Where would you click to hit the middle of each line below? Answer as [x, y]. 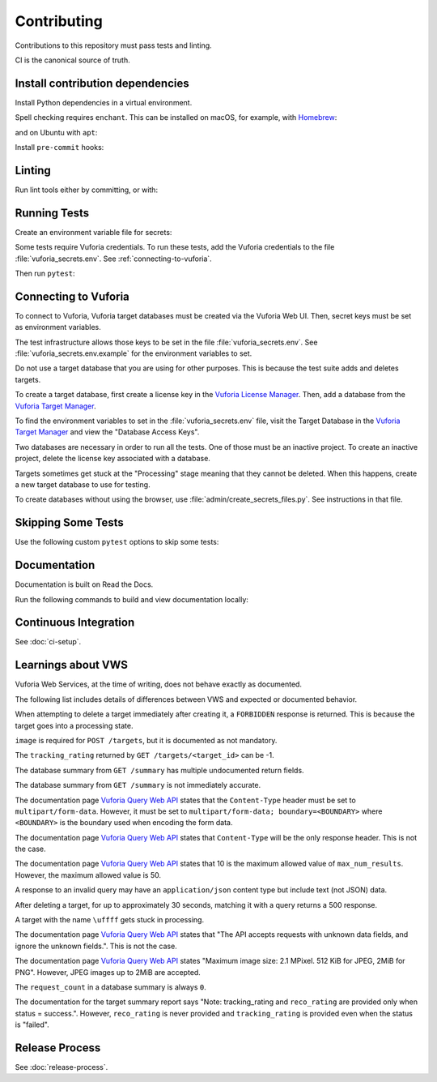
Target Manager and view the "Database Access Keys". [107, 432]
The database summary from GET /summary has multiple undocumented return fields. [159, 770]
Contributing [59, 21]
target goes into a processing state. [74, 725]
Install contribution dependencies [102, 83]
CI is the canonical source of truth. [72, 60]
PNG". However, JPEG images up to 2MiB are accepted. [108, 972]
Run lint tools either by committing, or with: [86, 190]
